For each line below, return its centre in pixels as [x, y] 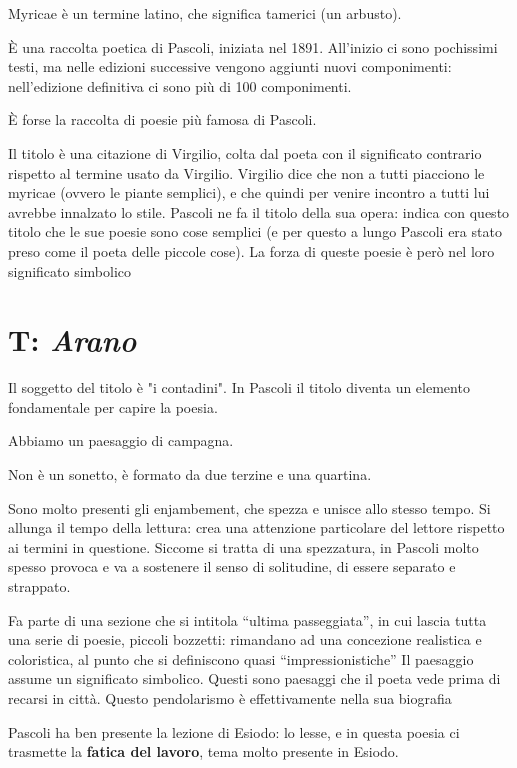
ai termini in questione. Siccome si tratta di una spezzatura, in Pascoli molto [243, 546]
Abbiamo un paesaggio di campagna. [121, 440]
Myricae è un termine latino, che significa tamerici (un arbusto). [205, 13]
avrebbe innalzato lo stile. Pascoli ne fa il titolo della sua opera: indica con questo [259, 211]
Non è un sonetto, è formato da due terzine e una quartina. [190, 474]
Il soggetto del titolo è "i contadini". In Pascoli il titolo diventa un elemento [239, 387]
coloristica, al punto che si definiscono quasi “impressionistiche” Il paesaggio [241, 658]
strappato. [39, 586]
